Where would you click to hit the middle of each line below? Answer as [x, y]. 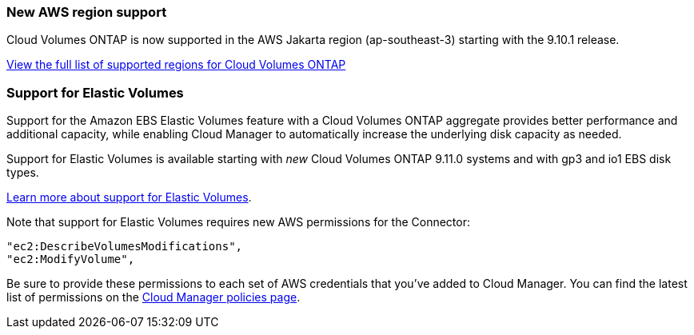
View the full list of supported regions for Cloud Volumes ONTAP [176, 65]
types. [23, 173]
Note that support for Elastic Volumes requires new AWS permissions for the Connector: [239, 222]
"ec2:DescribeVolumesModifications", [125, 247]
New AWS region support [87, 12]
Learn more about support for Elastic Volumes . [129, 197]
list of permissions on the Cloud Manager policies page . [154, 297]
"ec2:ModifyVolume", [71, 259]
